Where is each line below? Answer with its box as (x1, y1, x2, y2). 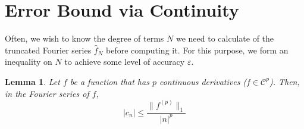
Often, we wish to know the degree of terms (5, 32, 164, 45)
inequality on (5, 55, 52, 68)
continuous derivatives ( (159, 75, 247, 87)
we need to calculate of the (175, 32, 274, 45)
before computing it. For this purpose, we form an (106, 43, 289, 56)
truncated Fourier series (5, 43, 92, 56)
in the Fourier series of (5, 87, 89, 99)
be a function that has (70, 75, 149, 87)
